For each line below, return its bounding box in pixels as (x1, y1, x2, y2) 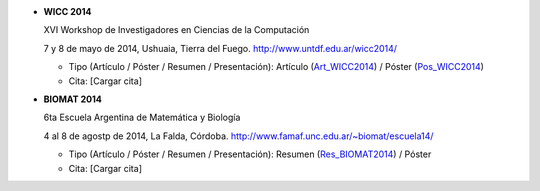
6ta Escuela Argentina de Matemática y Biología (43, 111, 241, 124)
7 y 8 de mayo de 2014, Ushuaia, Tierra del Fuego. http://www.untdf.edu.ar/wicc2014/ (43, 42, 398, 54)
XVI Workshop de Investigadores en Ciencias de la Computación (43, 24, 310, 36)
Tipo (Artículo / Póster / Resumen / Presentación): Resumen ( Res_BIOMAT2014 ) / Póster (68, 148, 432, 160)
